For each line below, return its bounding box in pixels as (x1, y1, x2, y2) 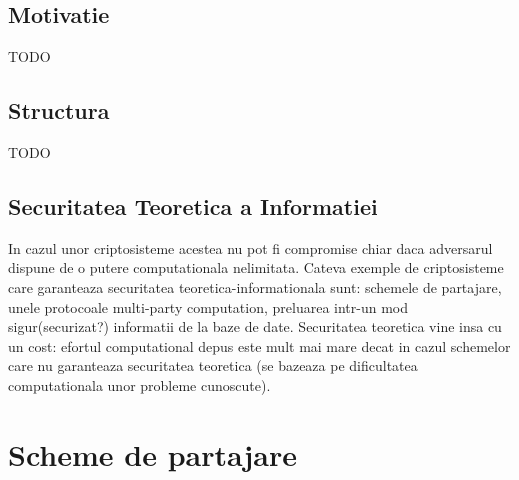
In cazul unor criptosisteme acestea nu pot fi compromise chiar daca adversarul (8, 237, 493, 258)
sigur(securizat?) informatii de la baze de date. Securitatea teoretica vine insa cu (8, 316, 502, 337)
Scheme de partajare (8, 433, 298, 474)
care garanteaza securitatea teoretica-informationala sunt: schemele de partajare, (8, 276, 502, 297)
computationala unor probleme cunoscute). (8, 374, 271, 395)
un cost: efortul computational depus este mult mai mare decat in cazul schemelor (8, 335, 511, 356)
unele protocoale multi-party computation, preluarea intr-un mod (8, 296, 409, 317)
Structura (8, 95, 110, 126)
